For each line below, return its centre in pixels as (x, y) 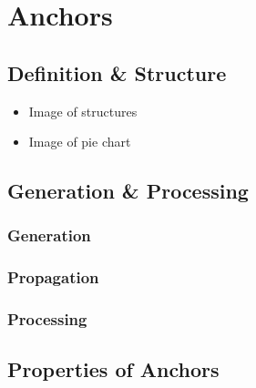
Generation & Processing (128, 191)
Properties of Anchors (113, 369)
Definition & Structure (117, 72)
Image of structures (83, 111)
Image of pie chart (80, 142)
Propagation (53, 277)
